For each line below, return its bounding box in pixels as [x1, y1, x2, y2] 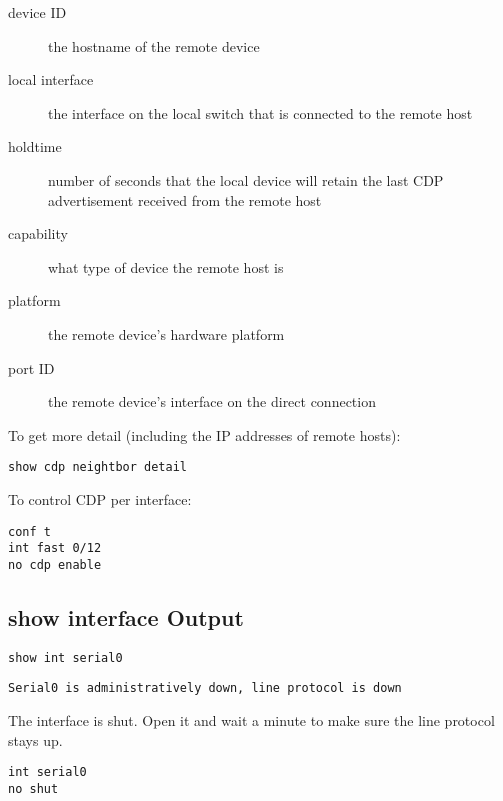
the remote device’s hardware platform [48, 323, 285, 344]
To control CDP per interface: [8, 488, 192, 509]
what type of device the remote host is [48, 256, 284, 277]
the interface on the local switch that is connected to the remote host [48, 102, 473, 123]
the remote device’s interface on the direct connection [48, 391, 376, 412]
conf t [8, 524, 51, 539]
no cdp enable [8, 557, 102, 572]
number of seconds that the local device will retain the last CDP [48, 169, 444, 190]
